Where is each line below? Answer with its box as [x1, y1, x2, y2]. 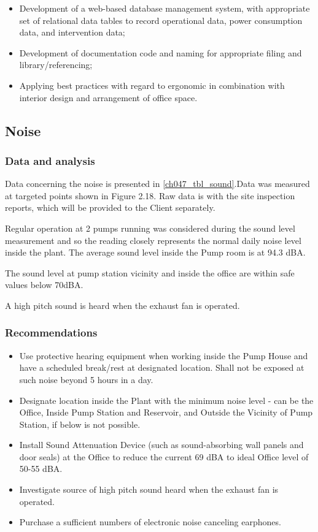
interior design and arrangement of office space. [19, 91, 198, 104]
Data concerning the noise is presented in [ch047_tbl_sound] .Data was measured [5, 177, 310, 190]
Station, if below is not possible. [19, 417, 141, 430]
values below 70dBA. [5, 278, 83, 291]
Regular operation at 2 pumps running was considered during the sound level [5, 221, 295, 234]
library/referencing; [19, 58, 93, 71]
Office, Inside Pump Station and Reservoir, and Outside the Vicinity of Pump [19, 406, 313, 419]
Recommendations [5, 325, 98, 340]
